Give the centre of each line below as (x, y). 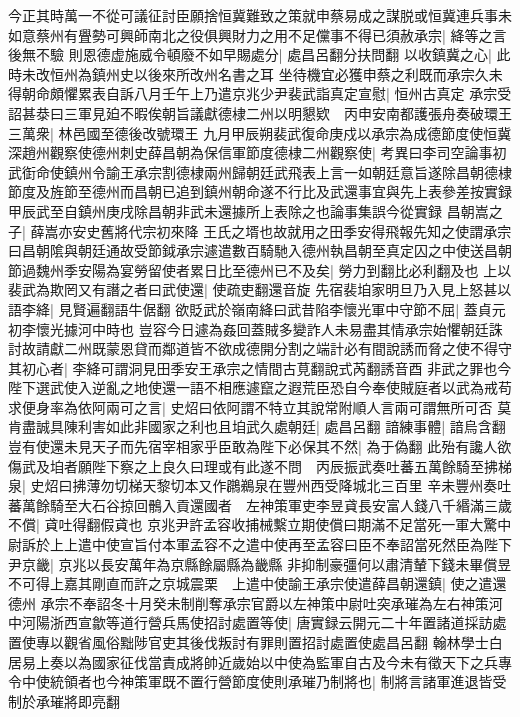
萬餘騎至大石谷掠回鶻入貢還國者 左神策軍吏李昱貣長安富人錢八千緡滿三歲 (266, 504)
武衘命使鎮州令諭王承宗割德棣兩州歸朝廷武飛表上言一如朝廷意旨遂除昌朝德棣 (260, 171)
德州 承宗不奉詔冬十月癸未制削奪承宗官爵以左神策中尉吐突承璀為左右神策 (248, 602)
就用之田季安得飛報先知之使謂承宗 (399, 230)
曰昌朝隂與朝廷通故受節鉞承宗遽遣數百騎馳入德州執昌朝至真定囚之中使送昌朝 (260, 250)
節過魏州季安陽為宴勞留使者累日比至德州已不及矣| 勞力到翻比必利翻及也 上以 (260, 269)
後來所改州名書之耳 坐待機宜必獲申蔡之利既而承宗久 (318, 73)
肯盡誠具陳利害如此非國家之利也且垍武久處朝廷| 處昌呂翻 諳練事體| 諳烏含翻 (257, 426)
